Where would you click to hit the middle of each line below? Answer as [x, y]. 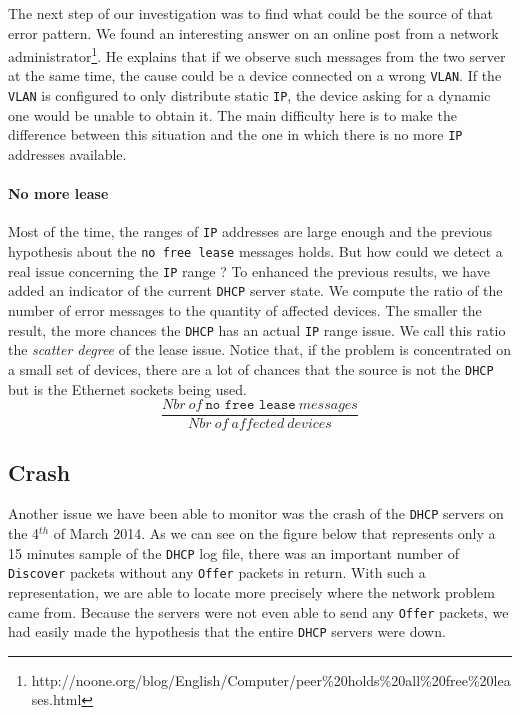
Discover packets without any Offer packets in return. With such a [217, 572]
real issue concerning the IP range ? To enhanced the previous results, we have [249, 270]
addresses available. [67, 154]
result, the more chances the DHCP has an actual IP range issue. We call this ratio [257, 329]
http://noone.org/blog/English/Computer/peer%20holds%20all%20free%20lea [271, 679]
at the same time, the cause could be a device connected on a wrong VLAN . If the [255, 75]
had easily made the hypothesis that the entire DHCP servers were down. [227, 631]
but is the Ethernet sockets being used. [127, 388]
